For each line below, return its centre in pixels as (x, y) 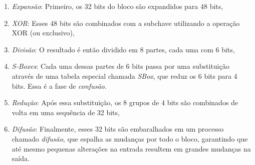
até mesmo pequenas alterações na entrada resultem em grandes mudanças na (131, 148)
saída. (21, 158)
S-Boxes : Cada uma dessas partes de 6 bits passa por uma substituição (120, 66)
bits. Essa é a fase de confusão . (59, 85)
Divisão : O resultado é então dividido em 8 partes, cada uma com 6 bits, (123, 49)
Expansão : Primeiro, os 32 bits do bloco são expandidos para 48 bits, (117, 6)
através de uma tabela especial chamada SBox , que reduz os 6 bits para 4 (124, 76)
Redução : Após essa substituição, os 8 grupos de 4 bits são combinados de (125, 102)
